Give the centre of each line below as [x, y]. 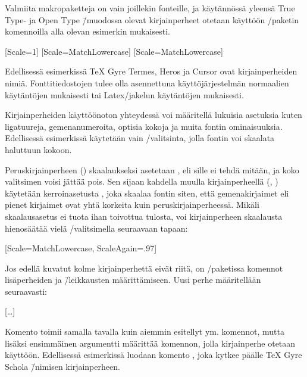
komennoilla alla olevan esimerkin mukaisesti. [87, 31]
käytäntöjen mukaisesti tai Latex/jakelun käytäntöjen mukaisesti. [124, 94]
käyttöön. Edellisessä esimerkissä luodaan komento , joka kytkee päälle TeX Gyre [153, 355]
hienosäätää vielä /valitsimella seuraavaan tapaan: [96, 228]
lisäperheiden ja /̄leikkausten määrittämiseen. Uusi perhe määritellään [133, 280]
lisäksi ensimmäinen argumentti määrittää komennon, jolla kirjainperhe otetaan [150, 343]
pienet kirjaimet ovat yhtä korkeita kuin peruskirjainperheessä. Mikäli [132, 205]
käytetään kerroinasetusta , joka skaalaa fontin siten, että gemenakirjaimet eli [147, 193]
